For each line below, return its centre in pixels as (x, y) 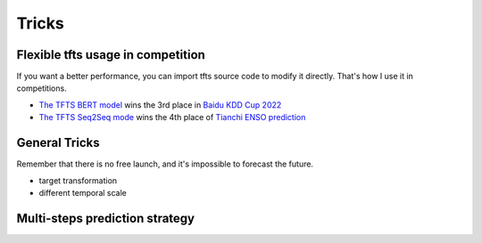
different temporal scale (83, 192)
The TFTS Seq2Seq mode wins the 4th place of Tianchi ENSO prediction (172, 117)
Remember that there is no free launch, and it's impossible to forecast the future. (165, 164)
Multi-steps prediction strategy (106, 218)
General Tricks (58, 143)
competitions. (42, 88)
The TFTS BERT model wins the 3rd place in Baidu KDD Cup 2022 (160, 105)
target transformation (78, 180)
